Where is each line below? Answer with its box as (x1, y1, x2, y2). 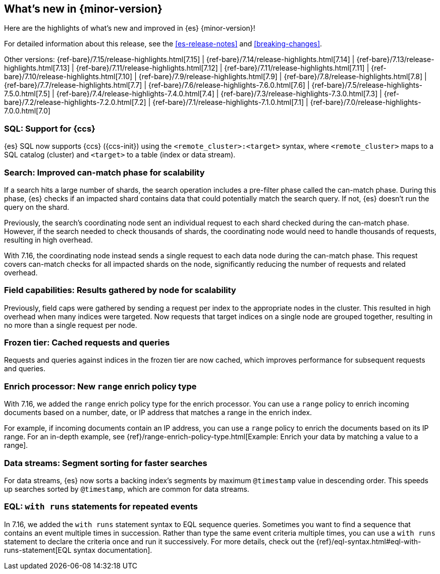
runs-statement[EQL (4, 545, 72, 554)
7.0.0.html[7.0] (4, 106, 50, 116)
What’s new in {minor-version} (4, 3, 162, 15)
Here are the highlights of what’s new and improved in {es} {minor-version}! (4, 24, 255, 33)
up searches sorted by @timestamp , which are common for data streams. (4, 484, 249, 493)
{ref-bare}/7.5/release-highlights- (311, 81, 423, 90)
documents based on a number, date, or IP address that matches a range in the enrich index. (4, 408, 312, 417)
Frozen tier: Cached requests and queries (4, 337, 170, 348)
